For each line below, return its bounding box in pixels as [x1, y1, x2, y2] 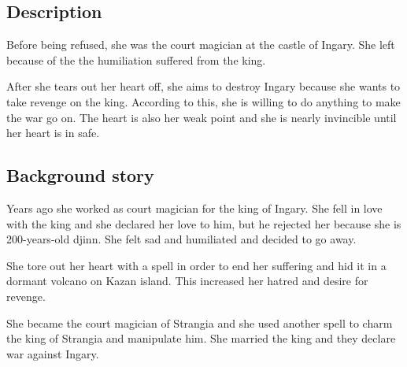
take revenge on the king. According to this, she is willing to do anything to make [6, 93, 401, 109]
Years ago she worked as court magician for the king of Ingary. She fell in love [6, 199, 383, 216]
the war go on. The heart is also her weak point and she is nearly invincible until [6, 109, 397, 125]
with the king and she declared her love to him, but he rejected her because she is [6, 215, 401, 232]
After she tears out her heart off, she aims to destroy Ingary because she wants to [6, 78, 401, 95]
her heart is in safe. [6, 124, 100, 141]
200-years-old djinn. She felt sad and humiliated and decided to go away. [6, 231, 357, 247]
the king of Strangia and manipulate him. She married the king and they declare [6, 330, 396, 347]
